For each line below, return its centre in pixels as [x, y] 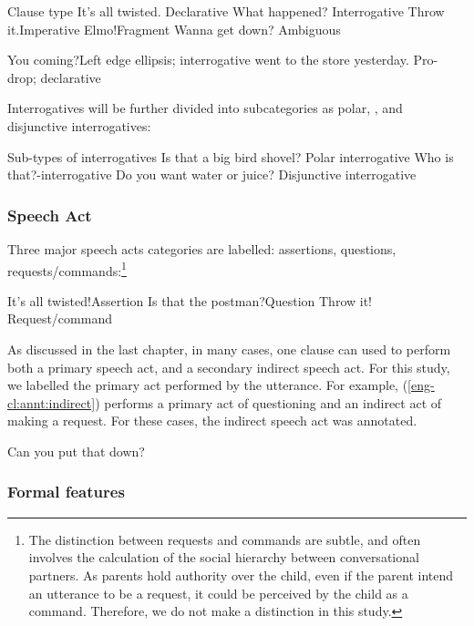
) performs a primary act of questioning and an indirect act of [268, 402]
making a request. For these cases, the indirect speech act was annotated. [212, 421]
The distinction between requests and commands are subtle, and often [225, 539]
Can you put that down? [76, 451]
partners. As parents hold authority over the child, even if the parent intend [241, 575]
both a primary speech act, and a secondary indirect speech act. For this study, [229, 367]
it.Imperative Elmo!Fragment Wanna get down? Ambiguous [174, 29]
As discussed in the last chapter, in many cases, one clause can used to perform [229, 349]
